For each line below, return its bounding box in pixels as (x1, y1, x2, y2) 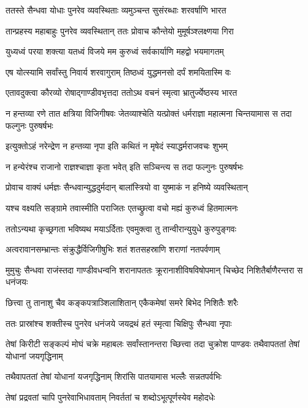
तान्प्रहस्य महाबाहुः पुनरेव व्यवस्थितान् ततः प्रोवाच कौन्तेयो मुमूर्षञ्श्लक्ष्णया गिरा (6, 24, 234, 37)
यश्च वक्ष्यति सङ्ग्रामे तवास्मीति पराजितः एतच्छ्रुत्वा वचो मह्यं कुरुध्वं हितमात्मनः (6, 201, 238, 214)
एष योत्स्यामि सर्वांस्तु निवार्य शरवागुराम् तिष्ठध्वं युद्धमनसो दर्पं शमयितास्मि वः (6, 65, 231, 78)
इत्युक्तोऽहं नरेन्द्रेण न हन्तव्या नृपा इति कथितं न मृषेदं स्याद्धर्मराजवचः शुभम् (6, 139, 228, 152)
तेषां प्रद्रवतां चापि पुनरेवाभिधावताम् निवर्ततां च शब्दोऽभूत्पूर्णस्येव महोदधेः (6, 390, 215, 403)
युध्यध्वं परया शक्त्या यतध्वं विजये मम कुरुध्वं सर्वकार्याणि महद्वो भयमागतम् (6, 45, 224, 58)
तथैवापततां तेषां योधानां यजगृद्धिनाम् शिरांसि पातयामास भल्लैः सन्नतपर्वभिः (6, 370, 222, 383)
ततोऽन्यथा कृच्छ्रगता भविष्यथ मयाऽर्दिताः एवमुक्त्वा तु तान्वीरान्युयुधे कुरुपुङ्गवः (6, 222, 237, 235)
